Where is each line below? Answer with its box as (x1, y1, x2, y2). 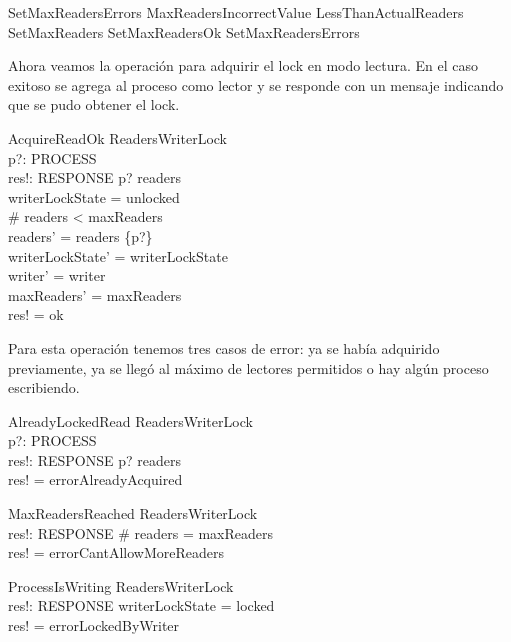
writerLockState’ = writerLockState (8, 245, 228, 266)
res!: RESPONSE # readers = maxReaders (8, 522, 274, 543)
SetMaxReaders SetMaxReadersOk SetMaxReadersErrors (8, 21, 360, 42)
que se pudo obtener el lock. (8, 94, 180, 115)
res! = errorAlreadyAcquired (8, 469, 183, 490)
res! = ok (8, 304, 64, 325)
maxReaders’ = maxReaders (8, 284, 182, 305)
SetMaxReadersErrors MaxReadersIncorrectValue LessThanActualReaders (8, 2, 464, 22)
